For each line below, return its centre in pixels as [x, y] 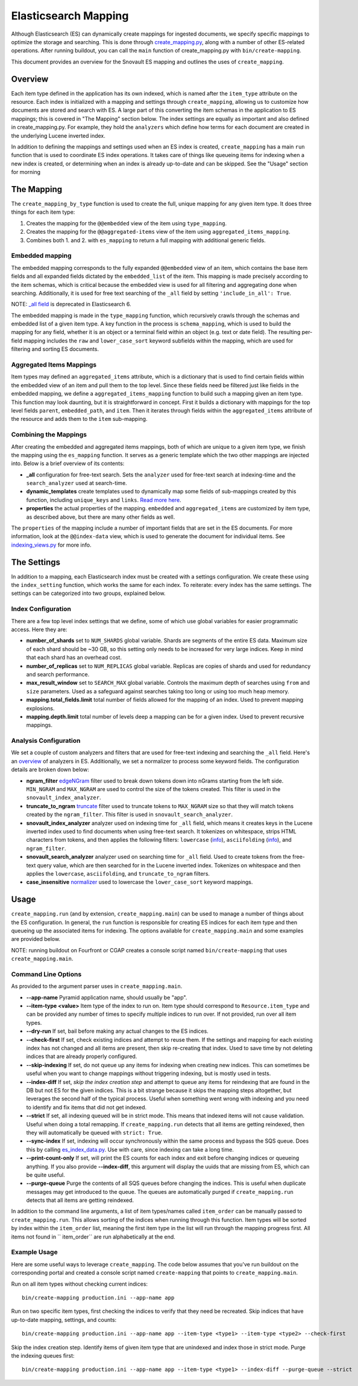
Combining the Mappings [49, 435]
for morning [26, 172]
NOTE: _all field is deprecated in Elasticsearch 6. [71, 304]
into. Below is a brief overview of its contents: [68, 464]
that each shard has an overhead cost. [74, 658]
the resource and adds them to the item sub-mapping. [79, 419]
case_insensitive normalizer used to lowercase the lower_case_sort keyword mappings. [140, 882]
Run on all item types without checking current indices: [79, 1284]
